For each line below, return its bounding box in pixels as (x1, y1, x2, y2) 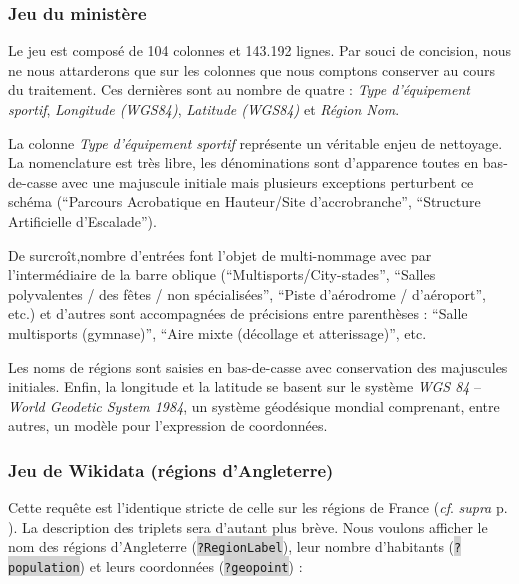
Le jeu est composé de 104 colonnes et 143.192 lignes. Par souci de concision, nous (8, 40, 511, 61)
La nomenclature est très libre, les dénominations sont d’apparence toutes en (8, 152, 479, 173)
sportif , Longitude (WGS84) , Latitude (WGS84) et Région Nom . (8, 99, 400, 119)
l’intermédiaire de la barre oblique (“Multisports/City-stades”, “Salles (8, 264, 436, 285)
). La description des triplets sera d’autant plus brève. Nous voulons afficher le (8, 516, 488, 537)
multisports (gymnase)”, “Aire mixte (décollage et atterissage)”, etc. (8, 322, 427, 343)
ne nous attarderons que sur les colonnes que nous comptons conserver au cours (8, 59, 496, 80)
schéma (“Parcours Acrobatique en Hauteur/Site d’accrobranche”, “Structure (8, 191, 481, 212)
